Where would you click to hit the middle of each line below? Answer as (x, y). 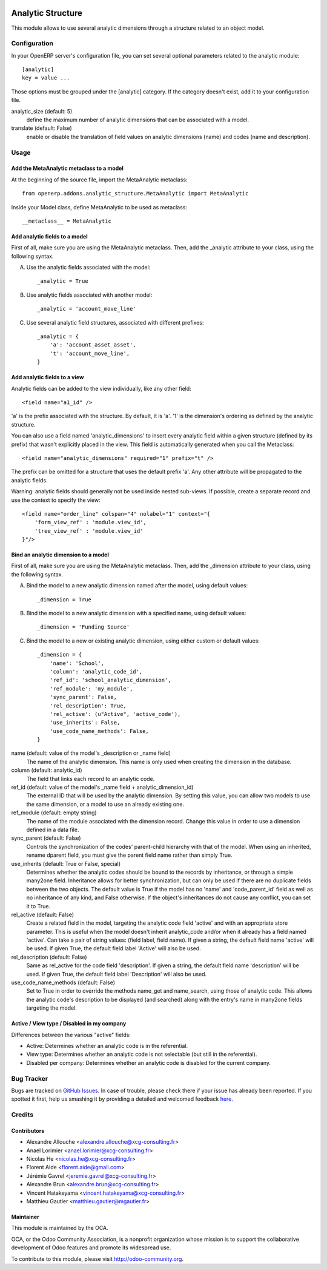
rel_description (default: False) (49, 957)
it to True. (38, 906)
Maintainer (25, 1217)
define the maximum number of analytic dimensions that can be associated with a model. (138, 120)
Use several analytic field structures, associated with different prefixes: (115, 322)
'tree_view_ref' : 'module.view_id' (89, 531)
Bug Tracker (30, 1078)
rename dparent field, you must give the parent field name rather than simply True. (129, 855)
